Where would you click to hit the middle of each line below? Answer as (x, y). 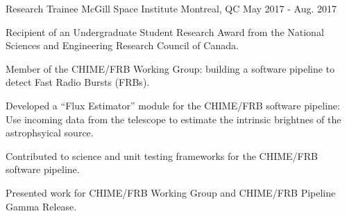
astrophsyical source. (50, 133)
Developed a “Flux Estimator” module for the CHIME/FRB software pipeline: (173, 105)
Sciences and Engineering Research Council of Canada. (122, 45)
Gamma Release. (41, 206)
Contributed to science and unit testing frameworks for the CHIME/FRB (162, 155)
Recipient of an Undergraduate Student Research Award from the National (165, 31)
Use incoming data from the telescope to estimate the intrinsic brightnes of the (173, 119)
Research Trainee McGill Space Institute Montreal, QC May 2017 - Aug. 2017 (171, 8)
